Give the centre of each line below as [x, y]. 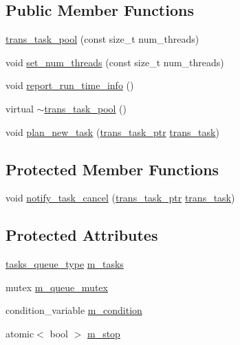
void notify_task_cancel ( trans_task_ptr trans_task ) [120, 198]
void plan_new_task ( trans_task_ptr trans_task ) [112, 131]
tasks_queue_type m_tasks [65, 264]
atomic [20, 333]
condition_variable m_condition [74, 310]
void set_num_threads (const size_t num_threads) [115, 62]
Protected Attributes [82, 235]
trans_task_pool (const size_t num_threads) [102, 39]
